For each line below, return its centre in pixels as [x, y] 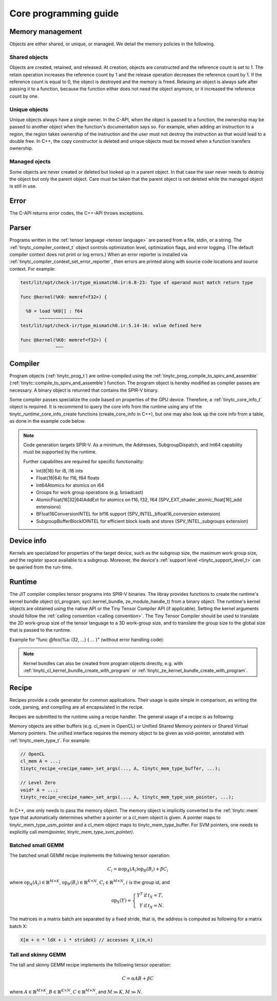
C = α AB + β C [138, 978]
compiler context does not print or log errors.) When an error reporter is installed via [98, 254]
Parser [20, 228]
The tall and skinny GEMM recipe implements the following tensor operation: [90, 965]
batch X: [18, 926]
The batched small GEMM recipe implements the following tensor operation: [90, 856]
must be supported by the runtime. [60, 452]
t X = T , [156, 896]
